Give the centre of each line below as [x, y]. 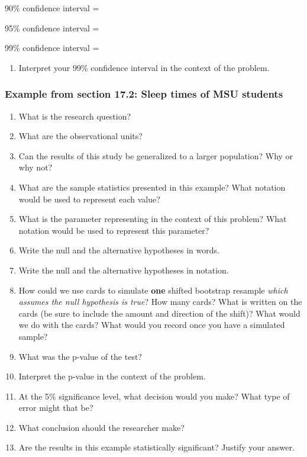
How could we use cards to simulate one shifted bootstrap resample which [153, 290]
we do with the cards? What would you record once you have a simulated [152, 325]
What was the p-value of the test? [80, 356]
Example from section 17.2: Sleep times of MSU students [144, 94]
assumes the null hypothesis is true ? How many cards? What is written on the [160, 302]
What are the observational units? [80, 136]
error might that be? [56, 408]
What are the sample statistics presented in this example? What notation [152, 187]
